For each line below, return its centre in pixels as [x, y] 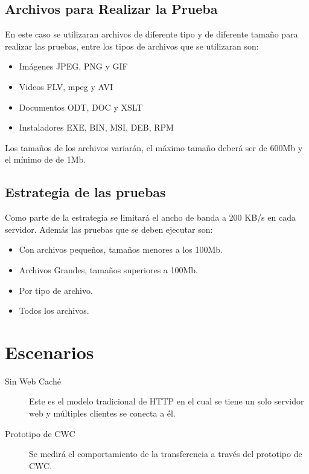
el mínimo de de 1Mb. [46, 159]
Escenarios [49, 352]
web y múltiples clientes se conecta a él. [102, 413]
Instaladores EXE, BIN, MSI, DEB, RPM [96, 127]
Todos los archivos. [54, 310]
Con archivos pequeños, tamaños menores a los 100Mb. [121, 249]
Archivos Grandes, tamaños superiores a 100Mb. [108, 269]
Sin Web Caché [33, 381]
